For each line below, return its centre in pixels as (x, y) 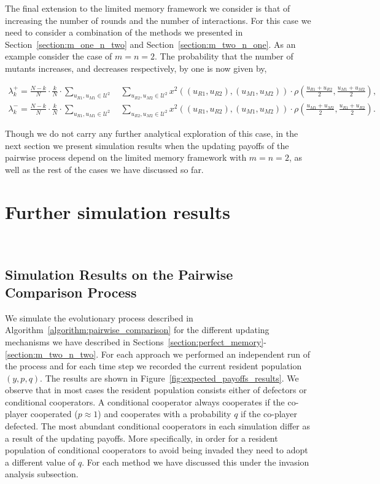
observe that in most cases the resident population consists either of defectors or (156, 390)
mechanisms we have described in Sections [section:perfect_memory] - (136, 341)
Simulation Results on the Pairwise (119, 274)
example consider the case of (59, 56)
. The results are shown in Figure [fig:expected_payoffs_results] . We (169, 378)
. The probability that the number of (224, 56)
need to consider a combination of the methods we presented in (124, 32)
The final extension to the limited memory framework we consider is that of (148, 8)
